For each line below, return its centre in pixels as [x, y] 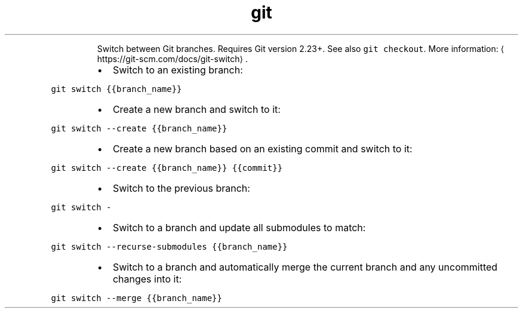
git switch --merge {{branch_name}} [136, 298]
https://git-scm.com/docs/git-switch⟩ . [172, 59]
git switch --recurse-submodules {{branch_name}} [169, 246]
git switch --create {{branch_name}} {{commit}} [167, 168]
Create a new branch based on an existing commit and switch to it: [262, 148]
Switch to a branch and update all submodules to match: [239, 227]
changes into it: [147, 279]
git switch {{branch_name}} [116, 89]
